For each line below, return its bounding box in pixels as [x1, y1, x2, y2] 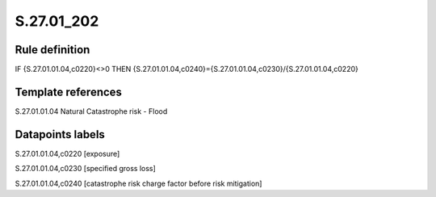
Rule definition [15, 43, 90, 57]
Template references [15, 85, 123, 98]
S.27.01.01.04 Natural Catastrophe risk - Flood [15, 106, 168, 116]
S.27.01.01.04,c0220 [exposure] [15, 149, 120, 158]
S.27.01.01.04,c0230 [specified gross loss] [15, 164, 157, 174]
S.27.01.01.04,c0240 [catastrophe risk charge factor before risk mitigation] [15, 178, 262, 188]
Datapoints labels [15, 128, 105, 141]
